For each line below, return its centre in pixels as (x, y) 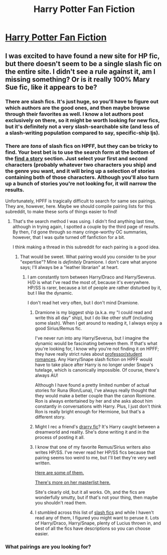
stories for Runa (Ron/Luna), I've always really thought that (96, 390)
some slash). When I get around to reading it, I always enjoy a (99, 323)
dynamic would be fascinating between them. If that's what (96, 343)
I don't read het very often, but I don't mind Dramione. (83, 303)
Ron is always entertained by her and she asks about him (94, 401)
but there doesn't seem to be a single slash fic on (83, 64)
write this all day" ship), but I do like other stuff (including (94, 318)
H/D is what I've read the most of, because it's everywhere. (89, 282)
